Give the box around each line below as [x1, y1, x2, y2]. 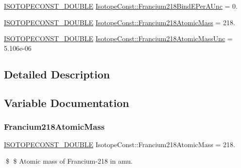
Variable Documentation [4, 95, 129, 110]
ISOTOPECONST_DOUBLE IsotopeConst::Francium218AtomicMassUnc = [4, 33, 233, 44]
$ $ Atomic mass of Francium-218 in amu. [5, 155, 133, 166]
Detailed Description [4, 66, 110, 81]
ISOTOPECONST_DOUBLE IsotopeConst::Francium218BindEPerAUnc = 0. [4, 1, 238, 11]
